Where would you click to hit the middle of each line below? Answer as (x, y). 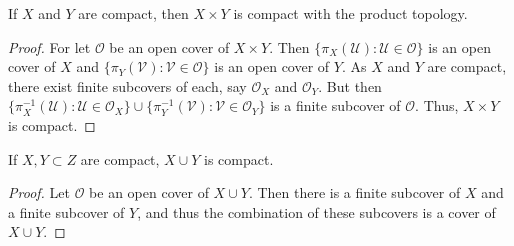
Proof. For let (49, 46)
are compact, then (133, 13)
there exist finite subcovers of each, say (127, 85)
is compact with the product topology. (350, 13)
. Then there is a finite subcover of (354, 192)
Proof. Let (39, 192)
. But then (350, 85)
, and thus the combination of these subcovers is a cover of (316, 211)
